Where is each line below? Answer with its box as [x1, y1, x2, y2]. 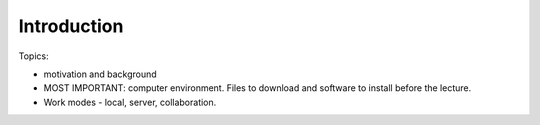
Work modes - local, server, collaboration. [43, 96, 217, 108]
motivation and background [43, 68, 157, 80]
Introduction [18, 15, 124, 37]
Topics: [18, 50, 49, 62]
